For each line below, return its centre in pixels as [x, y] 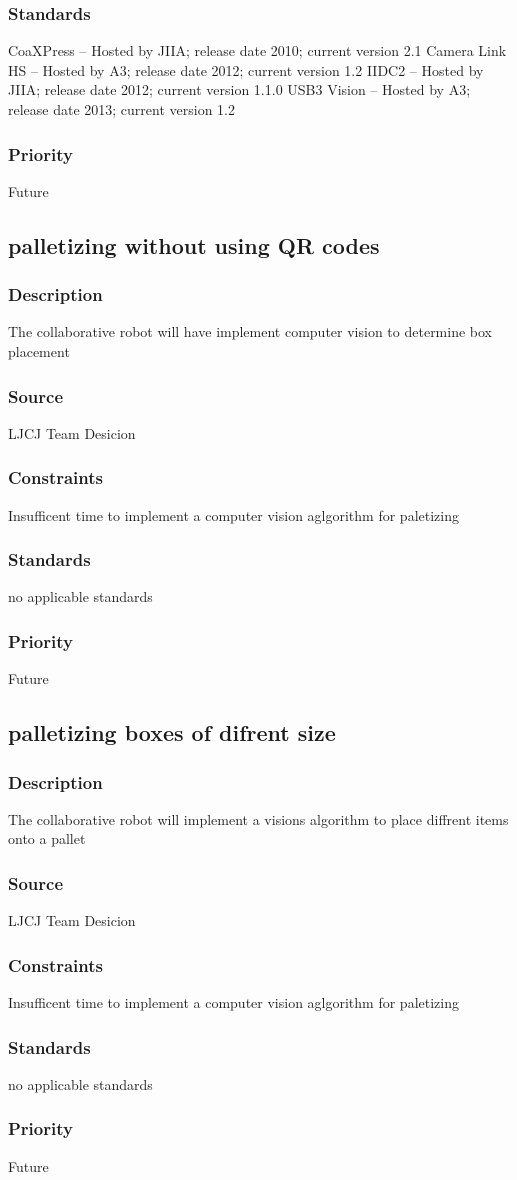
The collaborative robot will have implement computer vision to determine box [250, 331]
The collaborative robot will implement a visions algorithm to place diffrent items [258, 818]
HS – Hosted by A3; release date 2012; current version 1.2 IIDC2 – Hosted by [246, 69]
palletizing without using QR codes [194, 244]
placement [39, 351]
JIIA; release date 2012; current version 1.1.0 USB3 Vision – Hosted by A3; [239, 89]
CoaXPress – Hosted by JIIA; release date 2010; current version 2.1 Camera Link [257, 50]
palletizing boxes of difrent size [172, 732]
